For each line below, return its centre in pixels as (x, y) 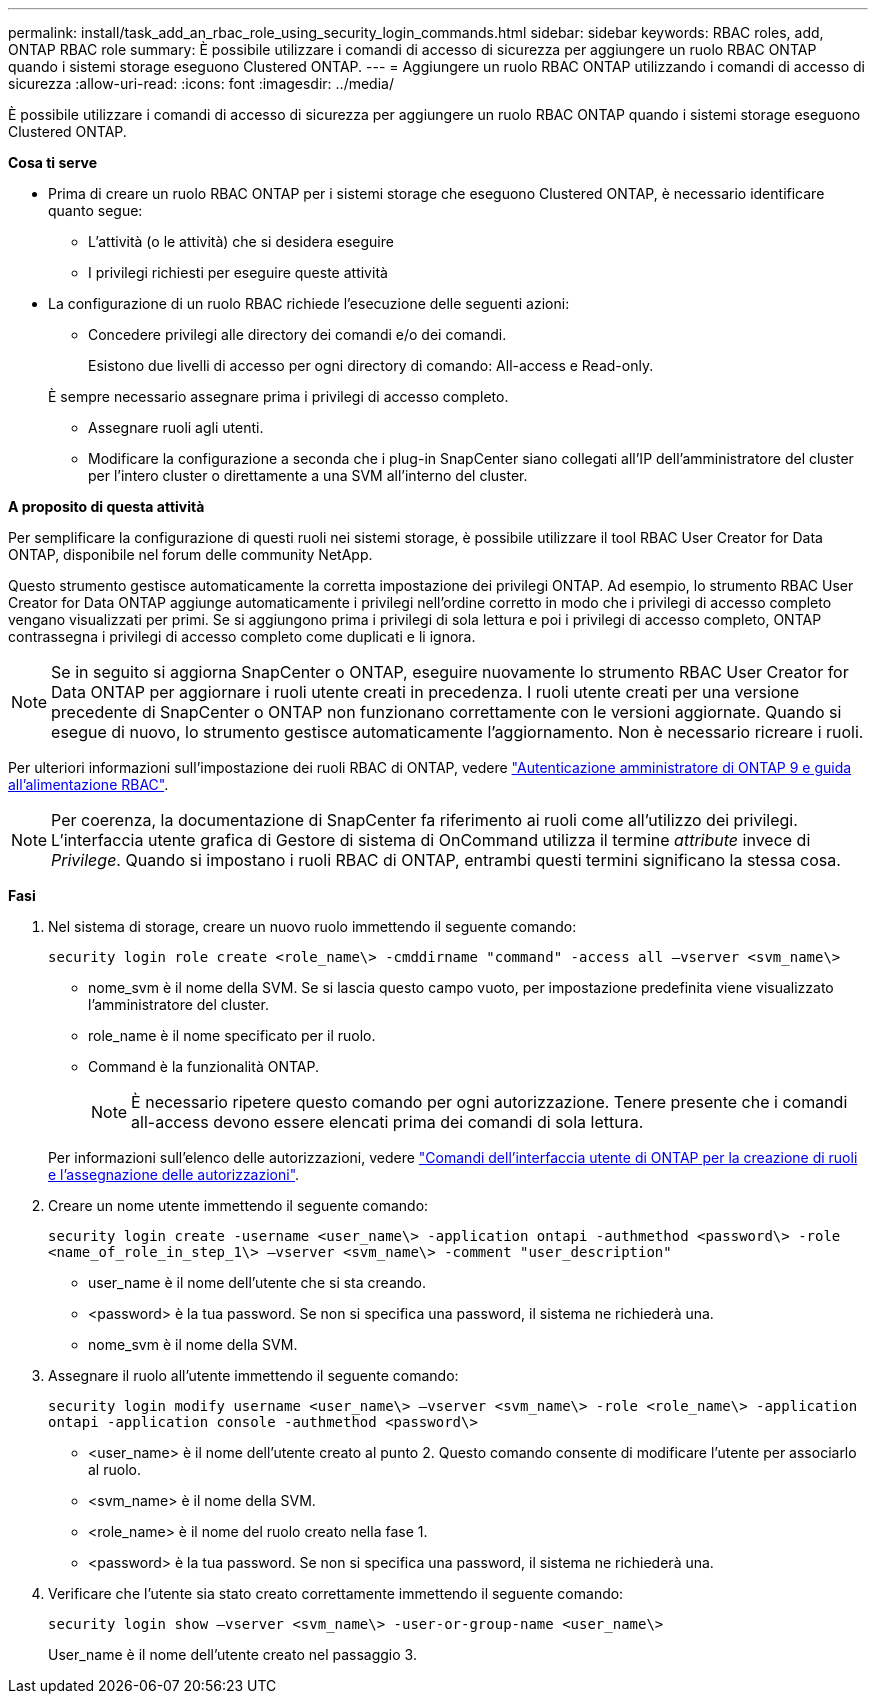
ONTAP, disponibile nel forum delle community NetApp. (190, 554)
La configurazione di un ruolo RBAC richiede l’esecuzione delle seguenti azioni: (309, 303)
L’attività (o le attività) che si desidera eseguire (241, 241)
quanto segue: (95, 210)
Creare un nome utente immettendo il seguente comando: (238, 1205)
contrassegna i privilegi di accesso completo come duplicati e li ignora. (242, 636)
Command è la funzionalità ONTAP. (203, 1066)
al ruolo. (114, 1469)
